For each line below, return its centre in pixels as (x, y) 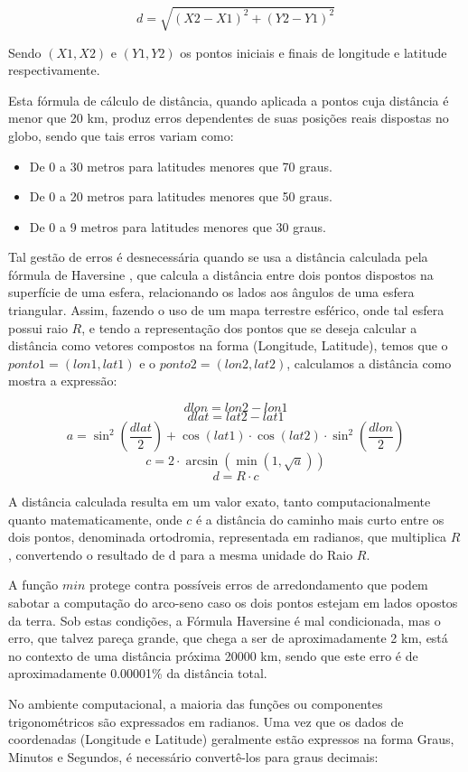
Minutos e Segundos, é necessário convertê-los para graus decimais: (193, 756)
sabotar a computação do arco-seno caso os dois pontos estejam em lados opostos (233, 603)
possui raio (38, 327)
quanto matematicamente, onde (95, 519)
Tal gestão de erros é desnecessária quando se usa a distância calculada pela (218, 257)
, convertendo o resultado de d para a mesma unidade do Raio (181, 554)
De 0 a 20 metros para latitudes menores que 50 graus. (181, 196)
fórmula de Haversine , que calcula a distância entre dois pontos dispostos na (221, 274)
